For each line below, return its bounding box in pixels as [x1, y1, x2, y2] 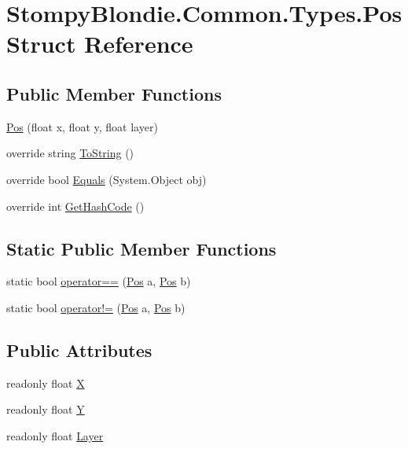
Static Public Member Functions [6, 236, 277, 260]
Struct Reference [6, 28, 193, 60]
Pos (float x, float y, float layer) [6, 118, 158, 134]
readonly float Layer [6, 427, 104, 443]
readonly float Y [6, 401, 85, 418]
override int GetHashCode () [6, 197, 145, 214]
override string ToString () [6, 145, 134, 161]
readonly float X [6, 374, 85, 391]
